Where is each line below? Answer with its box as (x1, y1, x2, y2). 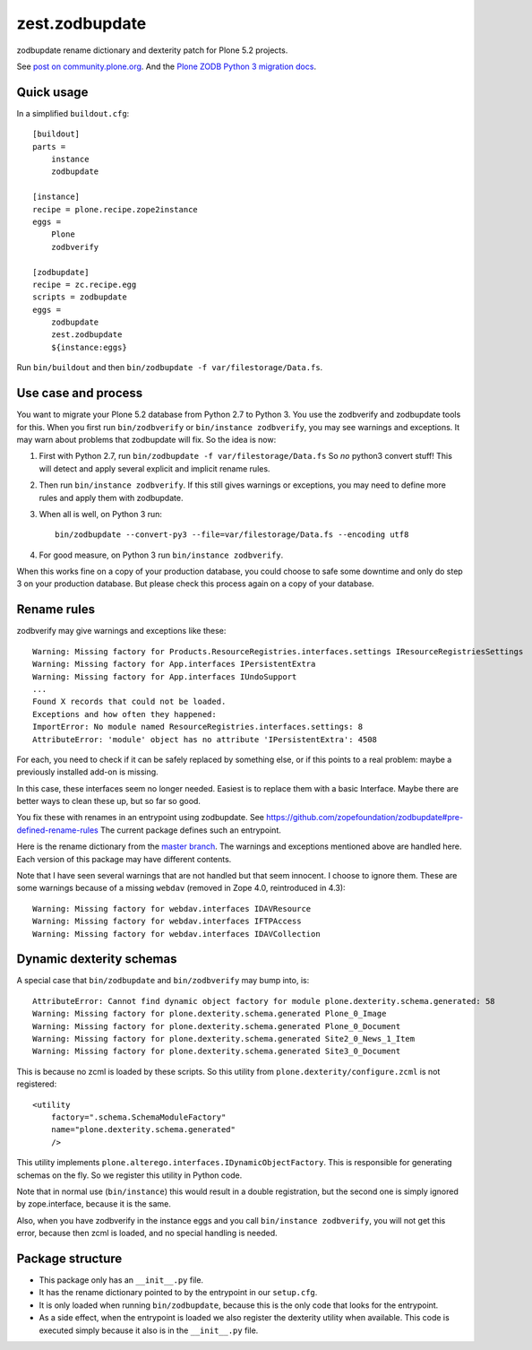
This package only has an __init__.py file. (39, 1275, 204, 1285)
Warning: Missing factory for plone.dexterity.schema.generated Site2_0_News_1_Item (32, 1034, 416, 1044)
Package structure (16, 1250, 123, 1266)
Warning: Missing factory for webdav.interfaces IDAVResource (32, 904, 312, 913)
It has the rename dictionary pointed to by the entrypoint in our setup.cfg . (39, 1287, 318, 1298)
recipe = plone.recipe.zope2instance (32, 204, 199, 214)
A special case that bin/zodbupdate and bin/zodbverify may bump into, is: (16, 975, 310, 986)
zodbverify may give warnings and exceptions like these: (16, 626, 227, 636)
